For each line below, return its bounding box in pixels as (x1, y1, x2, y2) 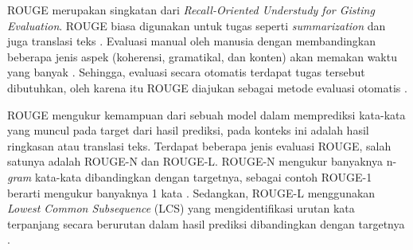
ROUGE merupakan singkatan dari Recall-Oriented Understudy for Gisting (7, 2, 375, 18)
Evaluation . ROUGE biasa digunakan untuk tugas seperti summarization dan (7, 17, 386, 33)
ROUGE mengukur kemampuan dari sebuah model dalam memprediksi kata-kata (7, 106, 406, 123)
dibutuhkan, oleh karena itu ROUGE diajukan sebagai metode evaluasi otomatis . (7, 79, 407, 96)
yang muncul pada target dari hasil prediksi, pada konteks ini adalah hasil (7, 122, 369, 139)
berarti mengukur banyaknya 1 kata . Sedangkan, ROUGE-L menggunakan (7, 184, 376, 201)
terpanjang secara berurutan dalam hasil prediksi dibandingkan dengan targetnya (7, 215, 405, 232)
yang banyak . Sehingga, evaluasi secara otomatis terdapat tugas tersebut (7, 64, 365, 80)
